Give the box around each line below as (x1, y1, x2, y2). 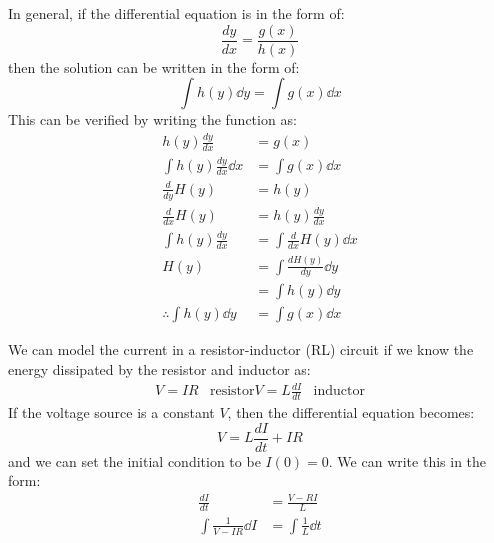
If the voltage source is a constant (8, 402, 215, 423)
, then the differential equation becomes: (227, 402, 475, 423)
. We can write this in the (328, 450, 487, 471)
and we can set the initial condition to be (8, 450, 261, 471)
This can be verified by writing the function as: (8, 109, 297, 130)
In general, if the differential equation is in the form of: (8, 3, 345, 23)
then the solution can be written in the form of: (8, 56, 300, 77)
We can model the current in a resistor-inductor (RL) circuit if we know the (8, 339, 474, 360)
